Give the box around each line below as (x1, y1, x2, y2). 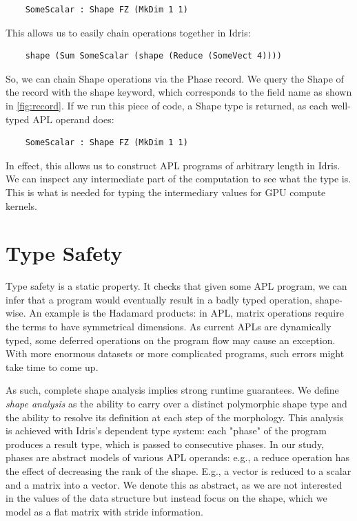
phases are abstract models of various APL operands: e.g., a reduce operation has (6, 450, 349, 465)
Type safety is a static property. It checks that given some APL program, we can (6, 279, 347, 293)
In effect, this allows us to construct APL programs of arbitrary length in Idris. (6, 158, 340, 172)
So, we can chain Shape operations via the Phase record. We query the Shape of (6, 71, 344, 85)
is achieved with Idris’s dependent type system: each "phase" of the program (6, 423, 327, 438)
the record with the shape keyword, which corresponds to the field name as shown (6, 85, 352, 99)
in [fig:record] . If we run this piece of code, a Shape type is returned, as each (6, 98, 328, 112)
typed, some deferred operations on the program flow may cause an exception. (6, 332, 336, 347)
